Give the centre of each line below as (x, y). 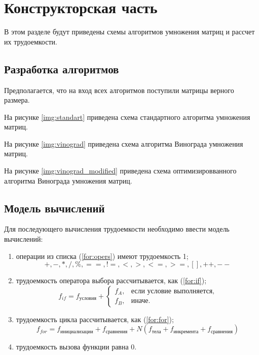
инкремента (186, 331)
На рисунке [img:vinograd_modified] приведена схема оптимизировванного (120, 171)
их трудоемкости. (31, 41)
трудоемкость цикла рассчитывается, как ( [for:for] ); (95, 319)
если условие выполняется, (173, 291)
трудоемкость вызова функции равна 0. (76, 347)
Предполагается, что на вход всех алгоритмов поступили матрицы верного (119, 90)
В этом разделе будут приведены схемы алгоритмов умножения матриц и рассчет (129, 32)
